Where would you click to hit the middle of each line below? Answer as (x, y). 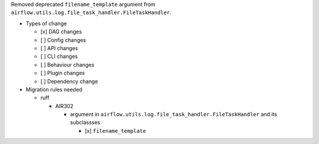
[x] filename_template (115, 130)
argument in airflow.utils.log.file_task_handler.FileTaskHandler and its (174, 114)
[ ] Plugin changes (63, 73)
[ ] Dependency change (69, 81)
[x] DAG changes (61, 32)
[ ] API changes (59, 48)
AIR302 (64, 106)
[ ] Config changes (63, 40)
